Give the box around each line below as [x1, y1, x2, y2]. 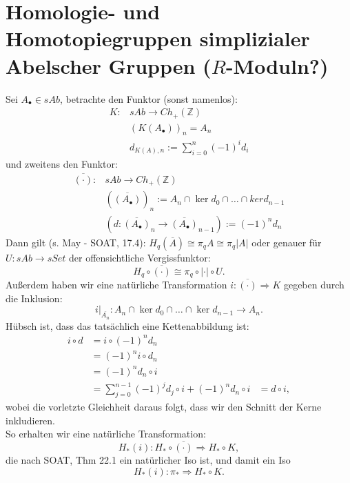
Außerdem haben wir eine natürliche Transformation [6, 277, 227, 292]
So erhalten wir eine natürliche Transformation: [6, 426, 206, 441]
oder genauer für [251, 235, 322, 249]
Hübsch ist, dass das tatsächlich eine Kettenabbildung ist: [6, 318, 249, 333]
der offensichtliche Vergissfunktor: [69, 250, 211, 264]
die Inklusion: [6, 290, 63, 305]
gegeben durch [283, 277, 344, 292]
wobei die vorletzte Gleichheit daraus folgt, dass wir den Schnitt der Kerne [6, 400, 322, 414]
